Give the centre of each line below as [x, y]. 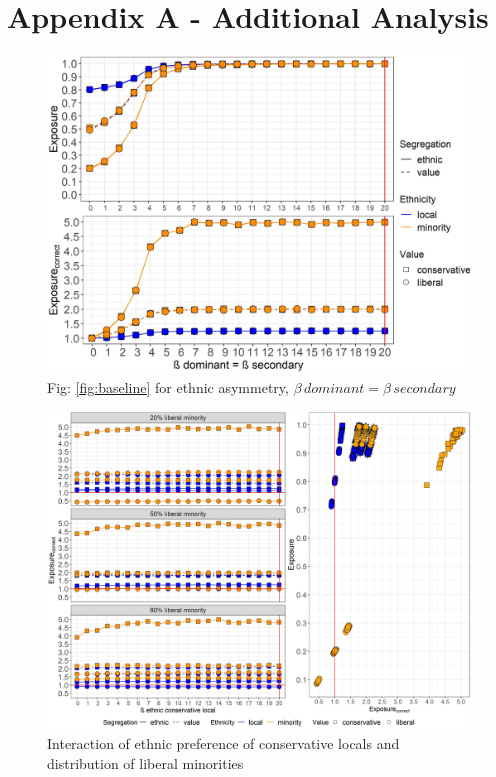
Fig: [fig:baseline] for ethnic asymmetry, [168, 386]
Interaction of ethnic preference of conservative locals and [223, 742]
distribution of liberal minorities [145, 762]
